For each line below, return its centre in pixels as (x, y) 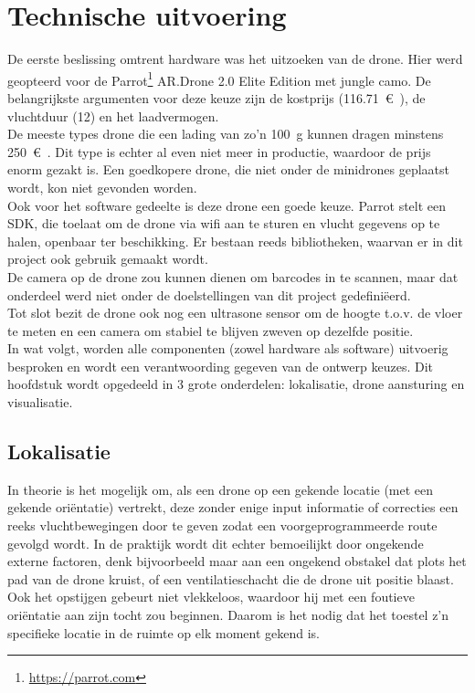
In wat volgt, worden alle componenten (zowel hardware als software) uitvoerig (228, 348)
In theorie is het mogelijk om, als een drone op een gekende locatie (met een (221, 489)
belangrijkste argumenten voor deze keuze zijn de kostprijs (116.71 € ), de (216, 97)
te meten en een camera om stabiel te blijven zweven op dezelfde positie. (211, 330)
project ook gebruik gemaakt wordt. (108, 259)
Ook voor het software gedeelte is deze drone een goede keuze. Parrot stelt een (227, 205)
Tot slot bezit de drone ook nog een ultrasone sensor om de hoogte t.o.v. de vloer (235, 313)
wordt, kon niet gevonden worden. (102, 187)
